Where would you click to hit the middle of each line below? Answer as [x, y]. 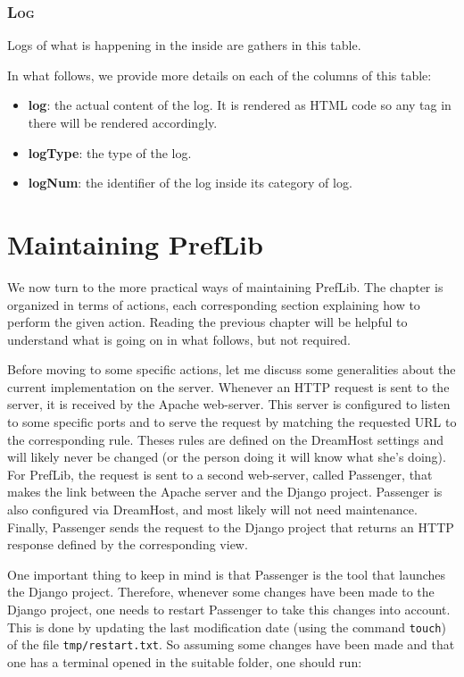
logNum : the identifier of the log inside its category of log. [190, 183]
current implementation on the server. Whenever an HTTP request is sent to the [228, 386]
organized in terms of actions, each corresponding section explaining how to [214, 304]
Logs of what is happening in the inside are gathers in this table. [184, 45]
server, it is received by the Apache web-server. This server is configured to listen [229, 404]
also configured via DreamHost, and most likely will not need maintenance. [212, 510]
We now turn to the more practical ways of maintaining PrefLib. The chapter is [225, 286]
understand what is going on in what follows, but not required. [179, 339]
